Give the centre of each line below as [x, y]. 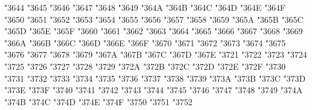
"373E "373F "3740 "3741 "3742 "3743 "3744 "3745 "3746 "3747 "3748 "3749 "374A [154, 90]
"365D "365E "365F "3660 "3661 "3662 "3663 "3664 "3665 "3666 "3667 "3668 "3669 [154, 31]
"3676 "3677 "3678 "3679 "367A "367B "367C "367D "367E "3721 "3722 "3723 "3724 [156, 54]
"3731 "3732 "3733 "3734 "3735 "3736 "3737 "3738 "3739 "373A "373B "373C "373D [155, 78]
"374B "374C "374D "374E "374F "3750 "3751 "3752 [98, 101]
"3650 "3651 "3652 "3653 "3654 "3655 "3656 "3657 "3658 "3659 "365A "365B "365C [154, 19]
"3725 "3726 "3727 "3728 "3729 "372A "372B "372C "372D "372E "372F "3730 [145, 66]
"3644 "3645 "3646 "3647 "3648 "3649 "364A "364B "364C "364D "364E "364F [145, 7]
